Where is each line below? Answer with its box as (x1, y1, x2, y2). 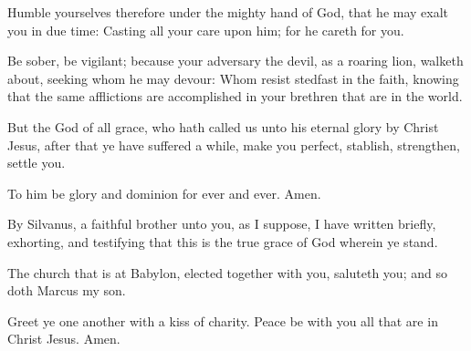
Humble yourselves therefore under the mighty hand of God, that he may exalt (7, 3, 449, 21)
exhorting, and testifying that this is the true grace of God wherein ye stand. (7, 232, 438, 251)
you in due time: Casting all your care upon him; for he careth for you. (7, 20, 404, 39)
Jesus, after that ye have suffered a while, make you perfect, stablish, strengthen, (7, 135, 460, 154)
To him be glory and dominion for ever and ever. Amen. (7, 183, 321, 202)
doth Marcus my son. (7, 281, 126, 300)
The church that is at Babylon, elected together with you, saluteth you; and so (7, 263, 447, 282)
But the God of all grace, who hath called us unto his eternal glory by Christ (7, 117, 439, 136)
